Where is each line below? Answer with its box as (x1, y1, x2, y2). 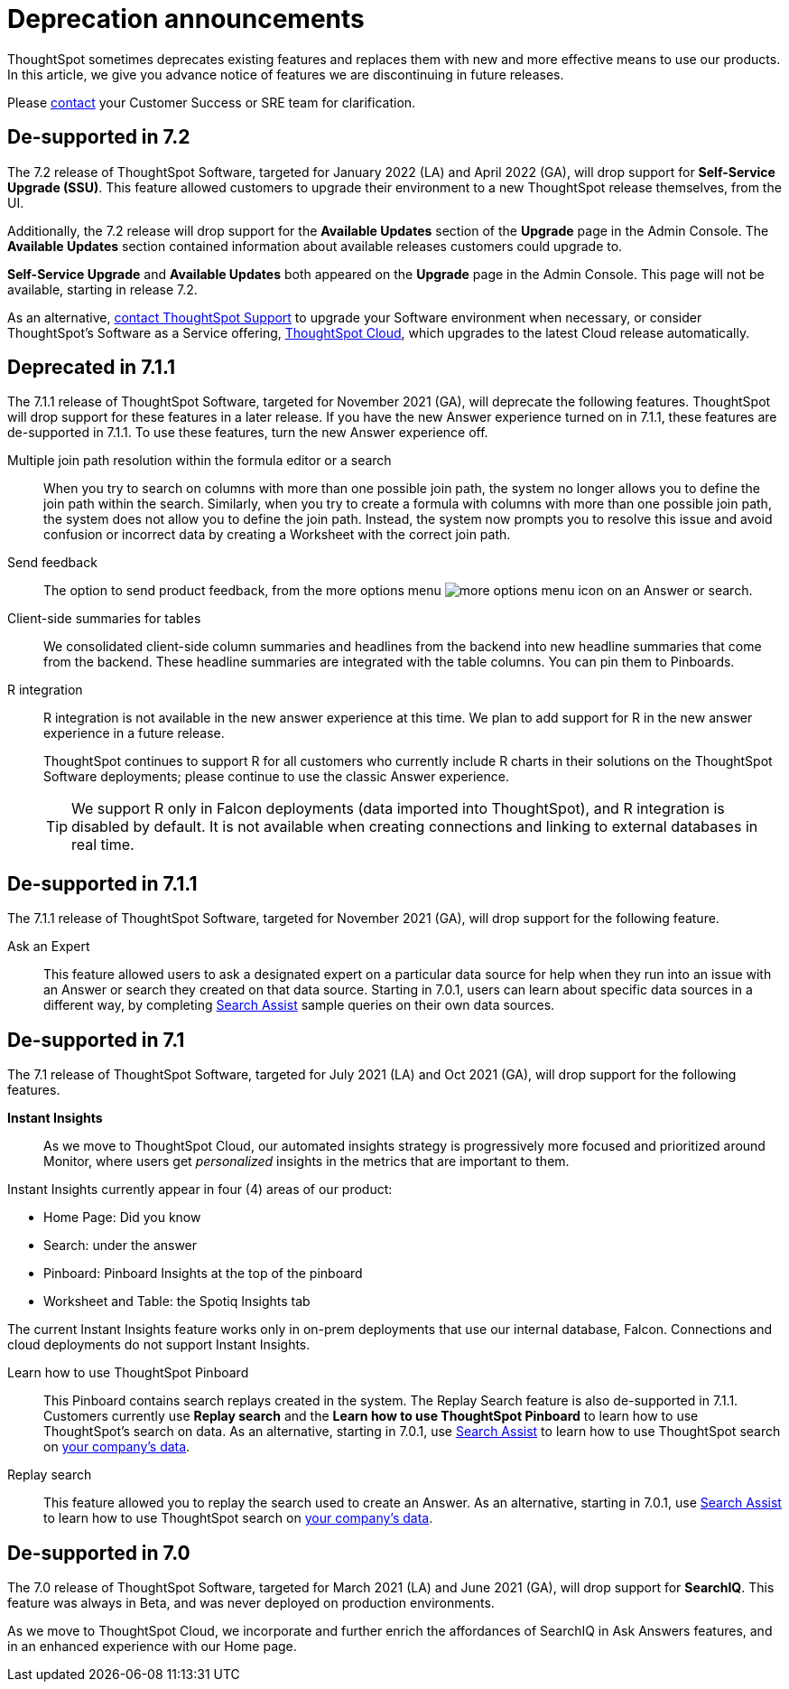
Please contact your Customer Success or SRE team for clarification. (7, 94, 416, 110)
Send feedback (7, 555, 97, 571)
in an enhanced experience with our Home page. (7, 1638, 297, 1654)
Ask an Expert (7, 938, 90, 955)
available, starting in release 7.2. (7, 281, 198, 297)
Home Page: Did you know (43, 1209, 201, 1226)
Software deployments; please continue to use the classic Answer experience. (43, 769, 509, 785)
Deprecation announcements (7, 4, 365, 34)
